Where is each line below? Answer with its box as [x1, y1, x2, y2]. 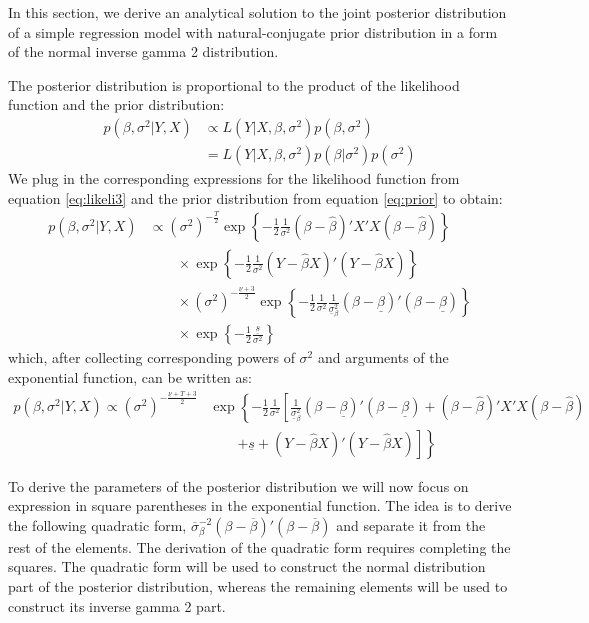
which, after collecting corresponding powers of [8, 347, 295, 368]
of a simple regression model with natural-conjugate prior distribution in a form [8, 21, 498, 42]
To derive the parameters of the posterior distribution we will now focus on [8, 475, 469, 496]
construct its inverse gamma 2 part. [8, 595, 226, 616]
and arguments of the [317, 347, 449, 368]
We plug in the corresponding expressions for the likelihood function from [8, 168, 460, 189]
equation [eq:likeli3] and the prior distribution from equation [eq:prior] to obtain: [8, 187, 503, 208]
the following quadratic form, [8, 514, 187, 535]
